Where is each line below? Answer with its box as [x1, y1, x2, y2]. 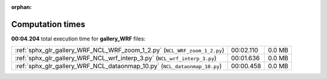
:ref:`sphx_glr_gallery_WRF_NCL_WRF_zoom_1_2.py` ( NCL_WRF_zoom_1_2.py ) [15, 46, 225, 54]
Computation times [11, 19, 85, 30]
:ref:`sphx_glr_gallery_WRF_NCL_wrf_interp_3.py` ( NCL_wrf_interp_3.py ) [15, 54, 217, 63]
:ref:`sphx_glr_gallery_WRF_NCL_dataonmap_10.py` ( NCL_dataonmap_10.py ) [15, 62, 222, 71]
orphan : [11, 4, 32, 10]
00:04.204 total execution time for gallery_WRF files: [11, 35, 146, 42]
